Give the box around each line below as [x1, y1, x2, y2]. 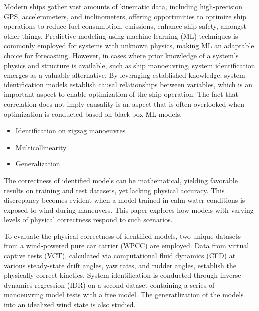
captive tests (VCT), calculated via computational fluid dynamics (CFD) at [4, 250, 236, 261]
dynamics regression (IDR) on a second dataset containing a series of [4, 279, 215, 290]
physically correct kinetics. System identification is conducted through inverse [4, 270, 241, 280]
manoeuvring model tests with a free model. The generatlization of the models [4, 289, 244, 300]
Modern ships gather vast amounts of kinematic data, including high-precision [4, 1, 243, 11]
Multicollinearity [15, 142, 67, 152]
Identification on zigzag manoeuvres [15, 125, 126, 136]
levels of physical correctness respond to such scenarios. [4, 214, 173, 225]
